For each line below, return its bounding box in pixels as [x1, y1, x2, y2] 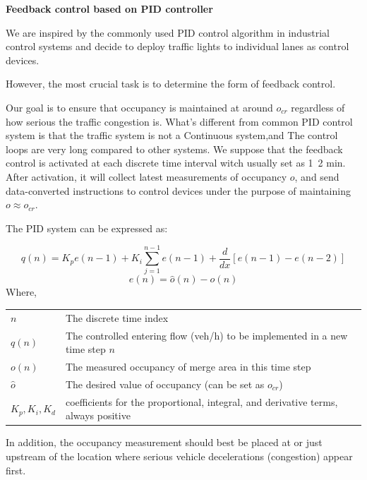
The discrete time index [65, 310, 169, 325]
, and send [294, 169, 339, 184]
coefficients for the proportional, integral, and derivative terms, [65, 394, 338, 409]
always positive [65, 408, 131, 423]
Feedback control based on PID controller [6, 1, 213, 16]
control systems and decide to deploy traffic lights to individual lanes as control [6, 39, 349, 54]
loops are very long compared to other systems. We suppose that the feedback [6, 141, 343, 156]
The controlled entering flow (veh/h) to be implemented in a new [65, 328, 348, 342]
